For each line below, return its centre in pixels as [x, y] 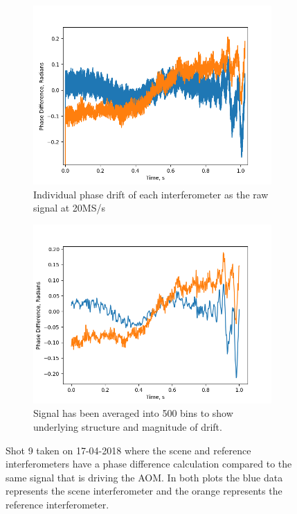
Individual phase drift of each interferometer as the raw [151, 194]
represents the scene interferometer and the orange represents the [144, 491]
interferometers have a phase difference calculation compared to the [149, 464]
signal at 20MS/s [69, 208]
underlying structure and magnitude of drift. [128, 426]
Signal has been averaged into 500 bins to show [133, 413]
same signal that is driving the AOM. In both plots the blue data [144, 477]
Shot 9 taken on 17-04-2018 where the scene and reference [128, 450]
